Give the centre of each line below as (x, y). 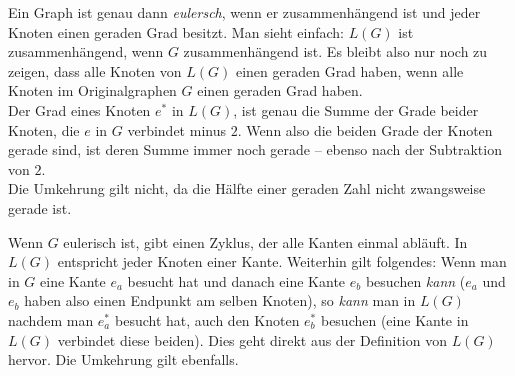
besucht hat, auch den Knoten (207, 319)
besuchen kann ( (415, 280)
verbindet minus (176, 129)
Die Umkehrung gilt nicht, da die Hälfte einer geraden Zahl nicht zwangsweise (247, 188)
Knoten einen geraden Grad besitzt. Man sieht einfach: (176, 31)
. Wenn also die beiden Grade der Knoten (365, 129)
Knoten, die (44, 129)
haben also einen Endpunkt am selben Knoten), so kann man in (220, 300)
